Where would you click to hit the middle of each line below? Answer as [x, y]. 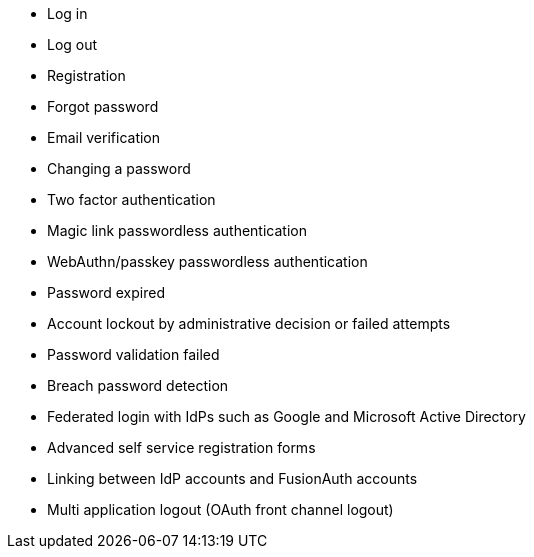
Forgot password [103, 106]
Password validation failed [133, 354]
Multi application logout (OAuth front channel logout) [220, 509]
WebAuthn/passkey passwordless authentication [207, 261]
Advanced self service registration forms [181, 447]
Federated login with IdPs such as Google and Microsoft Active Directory [286, 416]
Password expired [106, 292]
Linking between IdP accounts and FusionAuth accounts [232, 478]
